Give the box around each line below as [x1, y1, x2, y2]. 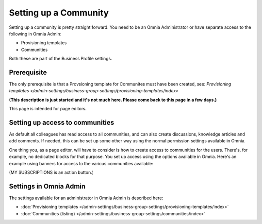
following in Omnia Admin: [9, 31, 62, 36]
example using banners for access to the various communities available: [9, 160, 154, 166]
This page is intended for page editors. [9, 106, 87, 112]
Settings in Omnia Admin [9, 182, 86, 190]
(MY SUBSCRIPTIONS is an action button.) [9, 170, 94, 175]
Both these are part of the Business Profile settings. [9, 56, 113, 62]
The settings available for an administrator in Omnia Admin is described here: [9, 195, 164, 201]
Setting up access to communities [9, 119, 115, 126]
